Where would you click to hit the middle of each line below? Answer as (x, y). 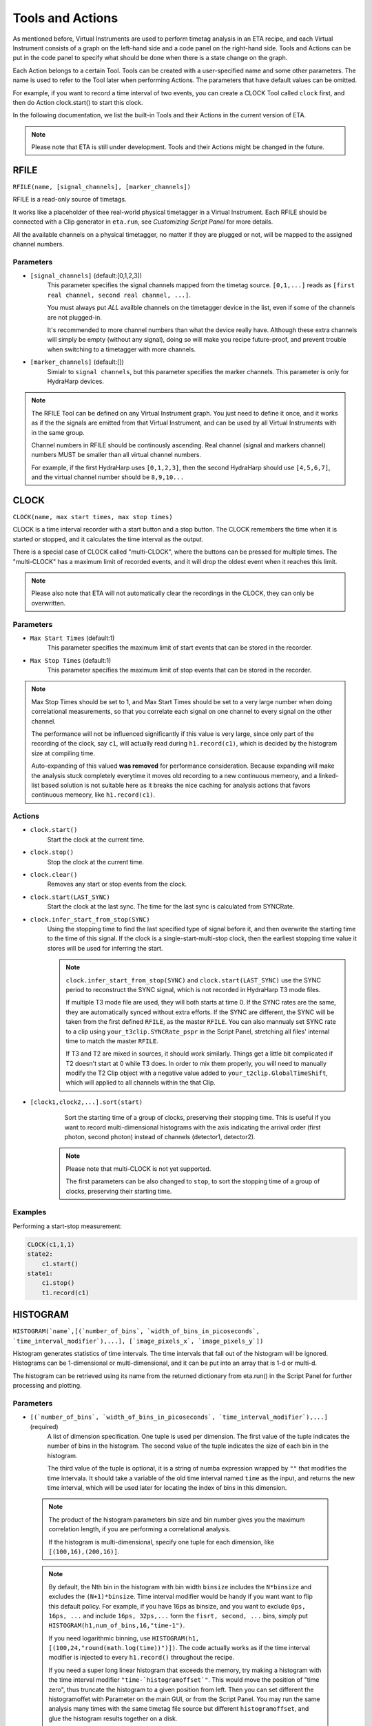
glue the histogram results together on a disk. (113, 1718)
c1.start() (60, 1264)
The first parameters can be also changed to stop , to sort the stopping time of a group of (193, 1181)
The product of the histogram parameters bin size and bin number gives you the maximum (177, 1520)
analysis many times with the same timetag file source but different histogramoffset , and (179, 1709)
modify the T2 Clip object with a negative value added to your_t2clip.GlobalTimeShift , (197, 1073)
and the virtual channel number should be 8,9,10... (108, 477)
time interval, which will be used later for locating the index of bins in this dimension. (167, 1487)
